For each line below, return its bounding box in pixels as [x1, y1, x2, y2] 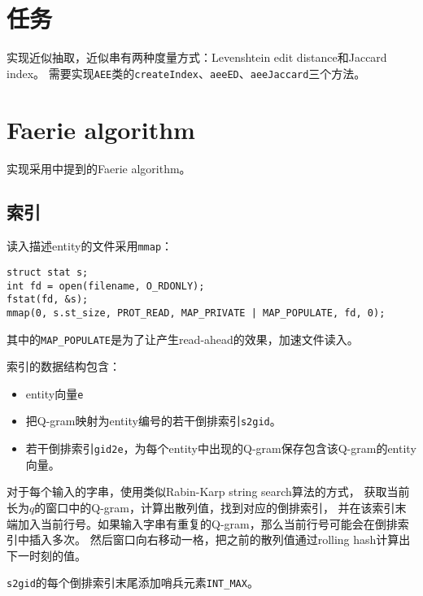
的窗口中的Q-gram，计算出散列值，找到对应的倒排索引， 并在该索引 [34, 498, 395, 516]
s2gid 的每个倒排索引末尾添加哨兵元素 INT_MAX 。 [7, 574, 259, 591]
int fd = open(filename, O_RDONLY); [7, 280, 205, 292]
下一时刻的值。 [7, 546, 86, 563]
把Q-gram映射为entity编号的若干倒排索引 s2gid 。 [25, 412, 281, 429]
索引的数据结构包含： [7, 358, 120, 375]
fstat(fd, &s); [7, 294, 89, 306]
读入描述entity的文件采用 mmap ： [7, 237, 173, 254]
